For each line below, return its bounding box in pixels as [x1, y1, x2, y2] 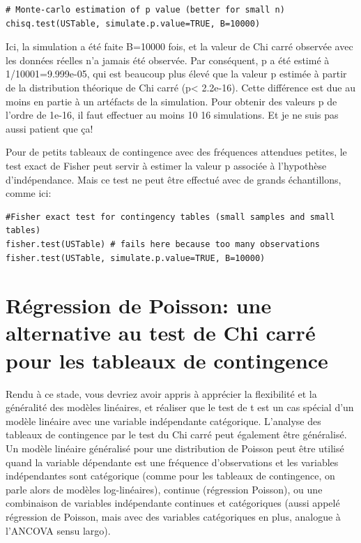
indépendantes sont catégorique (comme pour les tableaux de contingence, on [6, 468, 335, 483]
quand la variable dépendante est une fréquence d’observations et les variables [6, 454, 339, 469]
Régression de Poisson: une [6, 291, 272, 320]
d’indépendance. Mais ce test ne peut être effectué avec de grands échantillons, [6, 172, 341, 186]
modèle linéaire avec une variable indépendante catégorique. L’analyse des [6, 413, 321, 428]
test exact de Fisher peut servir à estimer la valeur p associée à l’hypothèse [6, 158, 327, 172]
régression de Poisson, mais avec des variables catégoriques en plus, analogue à [6, 509, 341, 523]
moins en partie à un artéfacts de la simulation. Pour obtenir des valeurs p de [6, 94, 337, 108]
